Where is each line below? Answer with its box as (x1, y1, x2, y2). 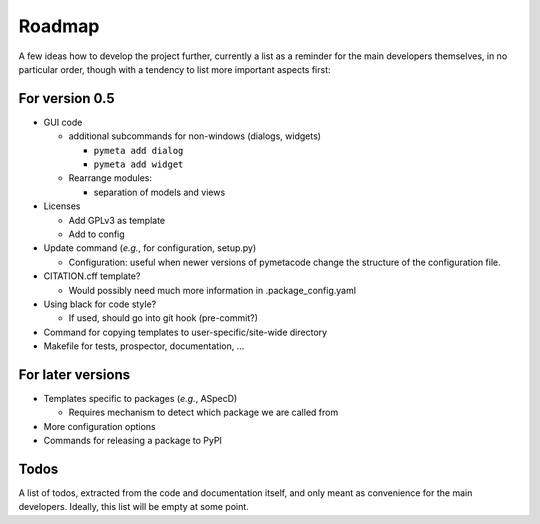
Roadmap (18, 15, 100, 37)
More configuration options (43, 420, 156, 432)
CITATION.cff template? (43, 270, 141, 282)
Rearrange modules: (68, 172, 153, 184)
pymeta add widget (93, 159, 184, 170)
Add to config (68, 228, 125, 240)
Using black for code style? (43, 298, 157, 310)
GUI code (43, 116, 83, 128)
